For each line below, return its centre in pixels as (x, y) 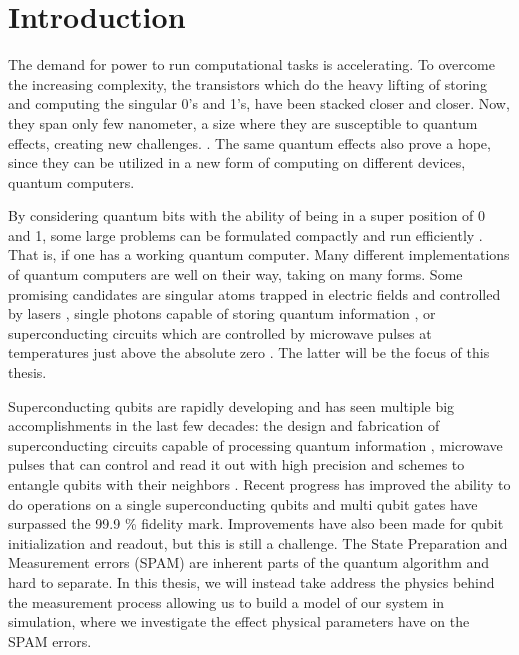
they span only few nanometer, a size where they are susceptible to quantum (243, 122)
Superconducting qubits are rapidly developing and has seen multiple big (231, 405)
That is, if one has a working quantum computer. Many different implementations (259, 254)
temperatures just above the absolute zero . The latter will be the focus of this (249, 352)
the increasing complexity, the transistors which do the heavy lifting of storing (247, 83)
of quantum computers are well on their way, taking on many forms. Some (235, 274)
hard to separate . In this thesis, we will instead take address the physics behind (251, 581)
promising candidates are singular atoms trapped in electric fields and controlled (254, 293)
